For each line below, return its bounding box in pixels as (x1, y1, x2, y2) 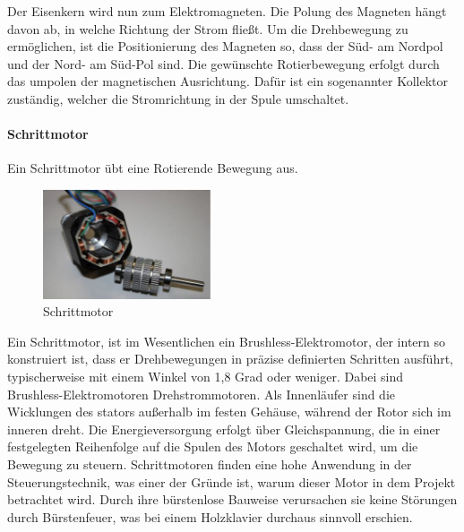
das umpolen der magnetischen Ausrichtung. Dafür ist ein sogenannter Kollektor (7, 72, 448, 90)
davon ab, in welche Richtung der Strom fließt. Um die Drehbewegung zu (7, 19, 408, 38)
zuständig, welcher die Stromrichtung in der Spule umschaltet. (7, 89, 349, 107)
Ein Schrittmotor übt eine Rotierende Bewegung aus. (7, 159, 298, 177)
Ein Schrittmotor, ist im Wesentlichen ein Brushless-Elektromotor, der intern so (7, 331, 445, 350)
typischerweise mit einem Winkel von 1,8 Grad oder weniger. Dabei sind (7, 366, 404, 385)
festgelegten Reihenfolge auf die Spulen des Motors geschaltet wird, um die (7, 437, 418, 456)
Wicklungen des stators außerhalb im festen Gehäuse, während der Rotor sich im (7, 402, 451, 421)
